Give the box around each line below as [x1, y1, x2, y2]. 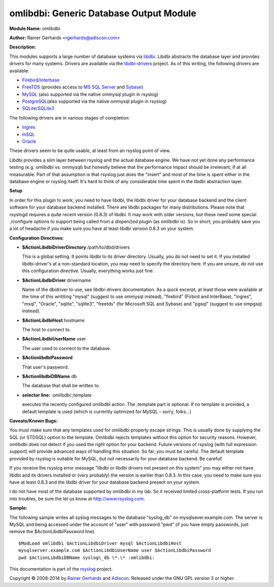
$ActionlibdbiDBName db [22, 373, 77, 379]
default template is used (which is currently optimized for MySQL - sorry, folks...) [22, 408, 191, 415]
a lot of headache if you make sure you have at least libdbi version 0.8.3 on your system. [9, 225, 195, 231]
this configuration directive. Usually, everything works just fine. [22, 268, 154, 274]
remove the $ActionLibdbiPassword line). [9, 529, 96, 535]
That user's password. [22, 364, 69, 370]
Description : [9, 44, 37, 50]
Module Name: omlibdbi [9, 25, 60, 32]
